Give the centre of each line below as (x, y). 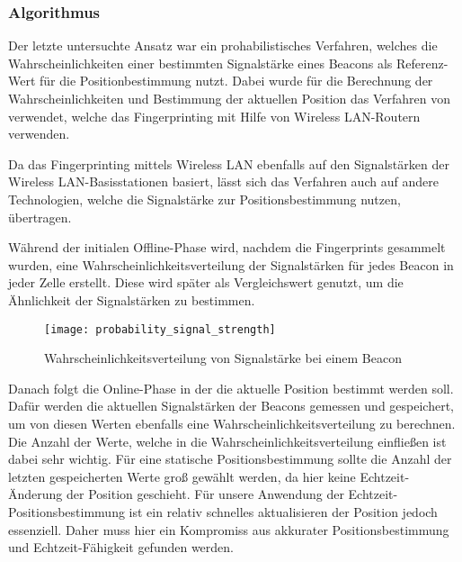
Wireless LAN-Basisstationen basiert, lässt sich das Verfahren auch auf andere (223, 181)
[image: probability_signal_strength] (160, 329)
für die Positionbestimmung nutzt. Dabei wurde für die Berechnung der (236, 81)
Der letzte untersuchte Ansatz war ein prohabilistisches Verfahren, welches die (223, 45)
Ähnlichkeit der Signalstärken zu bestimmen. (132, 299)
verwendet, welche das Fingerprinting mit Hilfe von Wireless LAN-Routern (214, 116)
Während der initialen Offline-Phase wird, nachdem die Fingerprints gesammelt (227, 247)
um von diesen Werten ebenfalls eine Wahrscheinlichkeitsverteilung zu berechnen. (232, 423)
